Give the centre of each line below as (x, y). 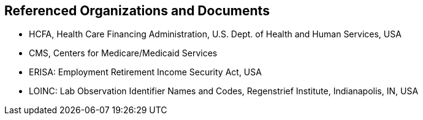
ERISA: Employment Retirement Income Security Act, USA (145, 72)
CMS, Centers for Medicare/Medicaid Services (123, 53)
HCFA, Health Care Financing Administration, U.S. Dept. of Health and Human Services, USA (215, 34)
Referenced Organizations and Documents (137, 11)
